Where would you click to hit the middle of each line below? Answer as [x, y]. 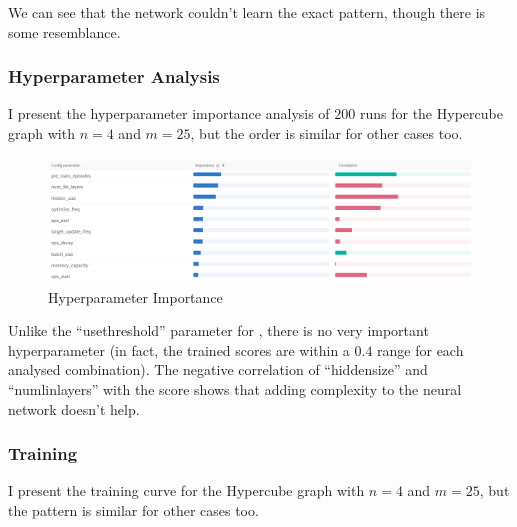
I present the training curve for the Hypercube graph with [186, 490]
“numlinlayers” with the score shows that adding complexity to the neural [235, 389]
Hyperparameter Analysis [114, 76]
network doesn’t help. [74, 408]
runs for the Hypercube [431, 113]
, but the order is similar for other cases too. [326, 133]
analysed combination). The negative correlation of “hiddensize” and [218, 369]
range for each [420, 349]
